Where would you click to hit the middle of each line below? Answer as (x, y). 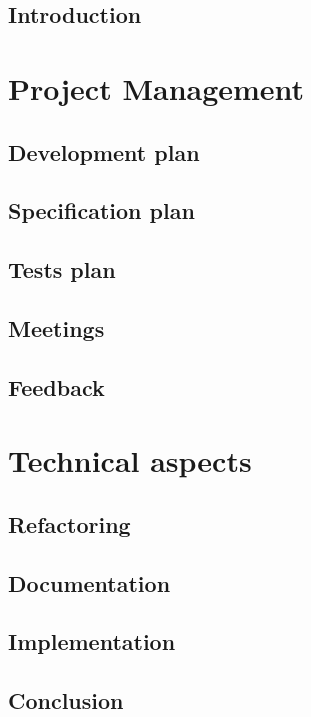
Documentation (89, 582)
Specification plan (101, 210)
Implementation (92, 641)
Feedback (56, 386)
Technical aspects (130, 460)
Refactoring (69, 523)
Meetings (56, 327)
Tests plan (62, 269)
